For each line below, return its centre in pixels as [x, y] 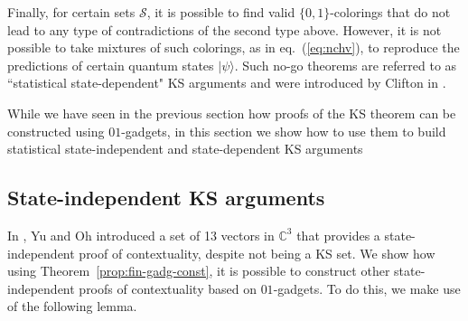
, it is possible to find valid [221, 12]
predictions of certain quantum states [111, 65]
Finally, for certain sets [71, 12]
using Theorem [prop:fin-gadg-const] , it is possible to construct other [199, 271]
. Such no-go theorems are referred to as [346, 65]
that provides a [338, 235]
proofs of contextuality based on [168, 288]
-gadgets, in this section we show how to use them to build [284, 131]
